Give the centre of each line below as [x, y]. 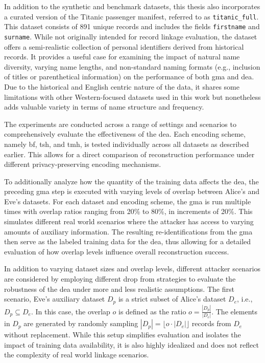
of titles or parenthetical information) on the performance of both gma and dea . [129, 77]
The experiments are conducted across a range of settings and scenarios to [120, 124]
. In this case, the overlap [70, 311]
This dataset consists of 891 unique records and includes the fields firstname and [132, 26]
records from [211, 323]
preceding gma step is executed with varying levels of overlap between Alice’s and [132, 191]
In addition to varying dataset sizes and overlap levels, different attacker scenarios [132, 269]
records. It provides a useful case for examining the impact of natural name [122, 57]
